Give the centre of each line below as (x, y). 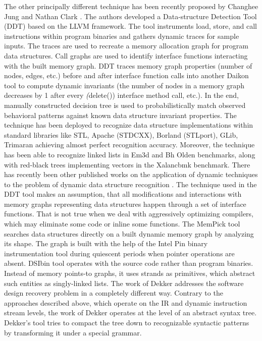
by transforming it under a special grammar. (73, 332)
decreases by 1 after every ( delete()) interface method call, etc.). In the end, (121, 95)
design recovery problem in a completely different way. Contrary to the (114, 293)
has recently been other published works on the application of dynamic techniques (131, 174)
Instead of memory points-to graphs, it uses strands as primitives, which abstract (130, 273)
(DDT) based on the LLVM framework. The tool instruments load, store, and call (130, 26)
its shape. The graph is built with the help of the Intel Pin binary (106, 243)
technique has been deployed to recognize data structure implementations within (129, 125)
